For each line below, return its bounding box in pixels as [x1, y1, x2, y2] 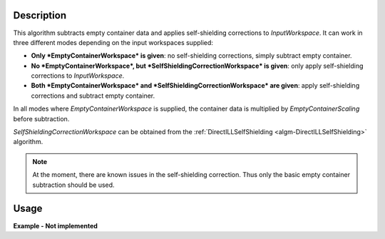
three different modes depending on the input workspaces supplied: [13, 38, 214, 46]
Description [13, 9, 67, 21]
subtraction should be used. [32, 180, 115, 189]
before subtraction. [13, 114, 70, 123]
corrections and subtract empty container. [31, 91, 155, 100]
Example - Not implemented [13, 221, 98, 230]
